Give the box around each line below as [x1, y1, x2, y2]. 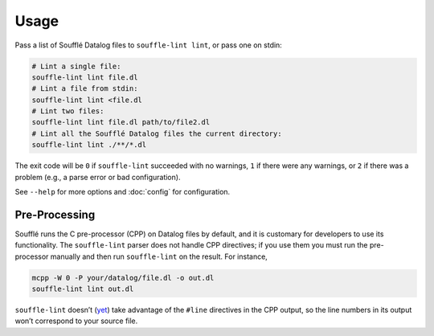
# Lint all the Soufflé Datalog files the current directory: [31, 129, 282, 138]
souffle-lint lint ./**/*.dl [31, 141, 147, 150]
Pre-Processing [14, 207, 96, 221]
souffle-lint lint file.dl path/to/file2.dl [31, 117, 211, 127]
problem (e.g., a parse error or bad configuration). [14, 172, 181, 182]
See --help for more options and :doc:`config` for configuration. [14, 187, 231, 197]
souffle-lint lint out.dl [31, 285, 134, 293]
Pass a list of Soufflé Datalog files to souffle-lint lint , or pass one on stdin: [14, 40, 283, 50]
